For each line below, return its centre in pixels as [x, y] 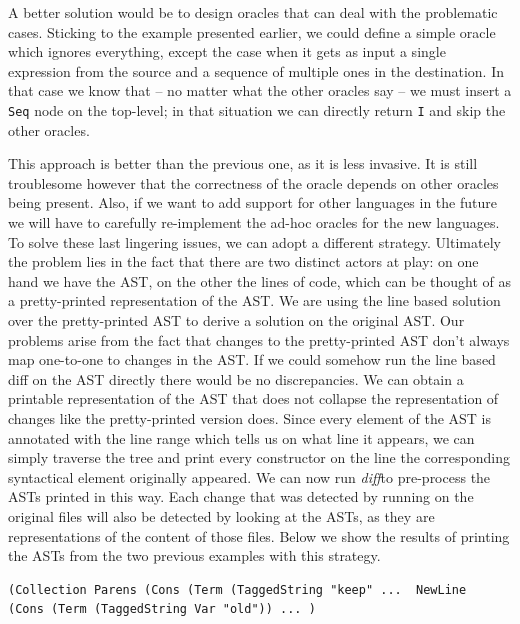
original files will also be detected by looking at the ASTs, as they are [221, 515]
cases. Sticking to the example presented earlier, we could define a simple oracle [252, 31]
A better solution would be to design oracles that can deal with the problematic [253, 12]
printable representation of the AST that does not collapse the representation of [253, 398]
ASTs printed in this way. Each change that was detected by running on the [241, 496]
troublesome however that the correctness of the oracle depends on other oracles [253, 182]
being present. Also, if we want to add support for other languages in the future [252, 202]
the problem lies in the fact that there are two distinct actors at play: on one [243, 261]
